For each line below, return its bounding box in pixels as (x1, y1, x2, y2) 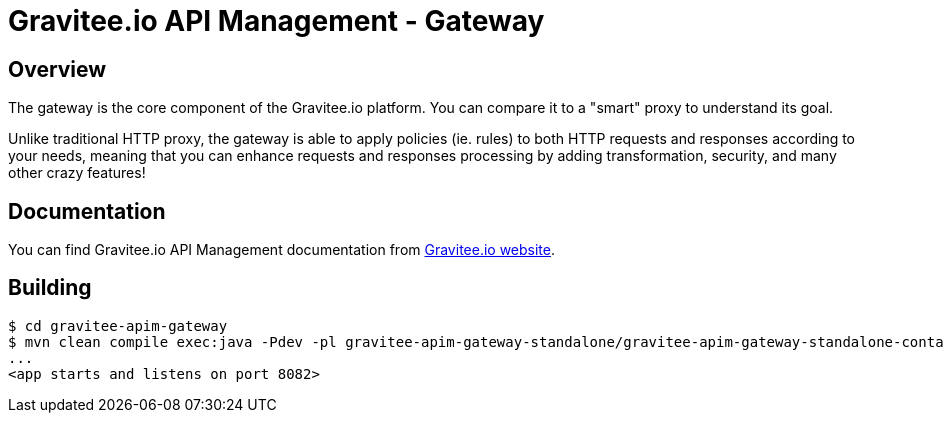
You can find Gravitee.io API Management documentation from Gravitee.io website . (8, 241, 556, 259)
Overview (8, 56, 107, 82)
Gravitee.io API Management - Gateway (8, 4, 545, 38)
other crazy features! (8, 164, 146, 182)
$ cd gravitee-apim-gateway (8, 317, 228, 334)
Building (8, 275, 92, 301)
